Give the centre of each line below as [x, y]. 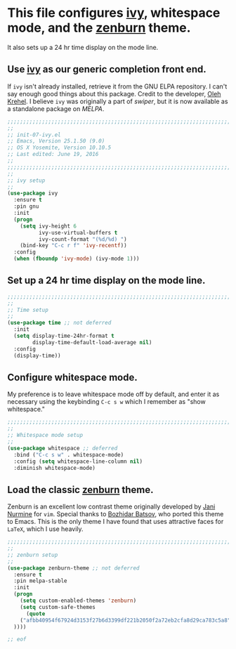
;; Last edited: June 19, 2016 [53, 155]
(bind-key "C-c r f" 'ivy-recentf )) [74, 246]
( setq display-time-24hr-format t [64, 336]
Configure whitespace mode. [73, 377]
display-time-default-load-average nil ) [92, 342]
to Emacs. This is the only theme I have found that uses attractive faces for [116, 522]
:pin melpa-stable [41, 581]
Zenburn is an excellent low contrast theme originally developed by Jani [111, 506]
